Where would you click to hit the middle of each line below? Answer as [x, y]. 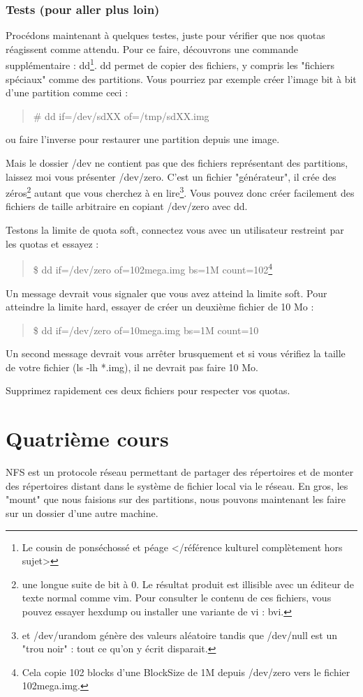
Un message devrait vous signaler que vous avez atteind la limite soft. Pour [166, 293]
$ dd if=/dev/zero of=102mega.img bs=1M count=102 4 [153, 268]
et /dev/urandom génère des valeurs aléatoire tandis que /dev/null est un [179, 635]
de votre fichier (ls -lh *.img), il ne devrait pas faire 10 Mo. [132, 367]
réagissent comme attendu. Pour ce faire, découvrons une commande [152, 48]
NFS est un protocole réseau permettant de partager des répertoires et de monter [180, 472]
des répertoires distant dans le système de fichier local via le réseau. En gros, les [177, 485]
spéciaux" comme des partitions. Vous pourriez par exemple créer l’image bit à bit [181, 78]
